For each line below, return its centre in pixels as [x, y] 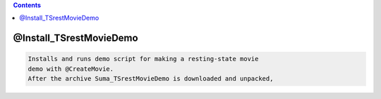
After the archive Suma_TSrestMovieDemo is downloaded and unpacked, [151, 79]
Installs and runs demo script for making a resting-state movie [143, 59]
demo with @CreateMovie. [71, 69]
